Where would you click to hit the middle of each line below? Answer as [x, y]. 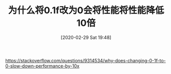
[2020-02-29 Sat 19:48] [86, 37]
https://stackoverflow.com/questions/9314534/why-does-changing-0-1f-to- [86, 60]
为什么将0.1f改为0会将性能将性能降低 [86, 10]
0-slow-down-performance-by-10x [42, 66]
